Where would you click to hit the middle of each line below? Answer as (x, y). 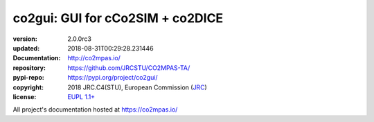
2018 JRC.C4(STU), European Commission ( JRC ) (137, 87)
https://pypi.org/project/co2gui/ (113, 78)
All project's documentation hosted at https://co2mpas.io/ (95, 110)
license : (25, 96)
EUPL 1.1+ (81, 96)
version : (25, 39)
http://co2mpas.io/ (94, 58)
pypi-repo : (28, 78)
